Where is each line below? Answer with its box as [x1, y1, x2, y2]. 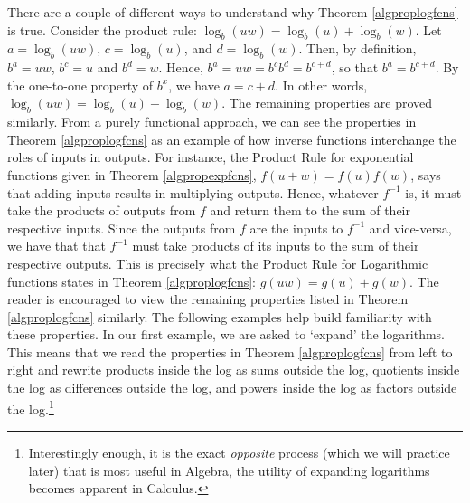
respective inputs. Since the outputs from [7, 218, 236, 237]
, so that [331, 58, 379, 77]
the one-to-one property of [7, 75, 154, 94]
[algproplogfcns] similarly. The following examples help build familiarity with [7, 307, 432, 326]
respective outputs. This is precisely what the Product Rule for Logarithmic [7, 253, 428, 272]
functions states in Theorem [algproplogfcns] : [7, 271, 256, 290]
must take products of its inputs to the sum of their [132, 236, 419, 255]
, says [410, 165, 441, 184]
